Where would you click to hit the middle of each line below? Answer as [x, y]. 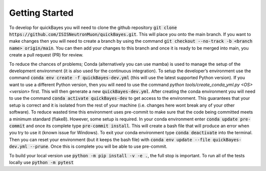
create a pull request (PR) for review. [46, 55]
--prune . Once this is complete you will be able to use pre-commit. [99, 146]
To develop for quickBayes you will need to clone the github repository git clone [93, 28]
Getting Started [41, 13]
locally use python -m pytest [41, 162]
